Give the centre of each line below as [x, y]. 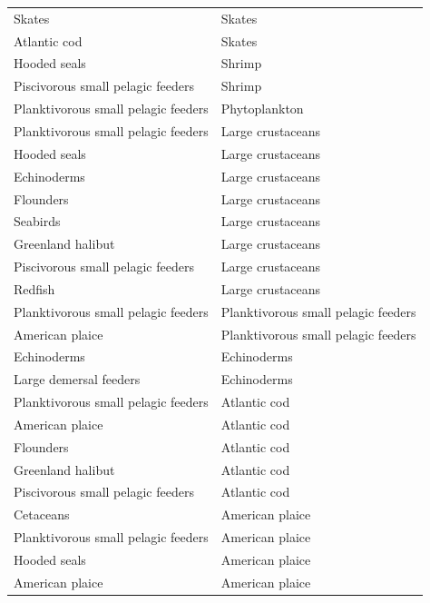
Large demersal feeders [77, 379]
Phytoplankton [262, 109]
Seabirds [37, 221]
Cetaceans [42, 514]
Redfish [34, 288]
